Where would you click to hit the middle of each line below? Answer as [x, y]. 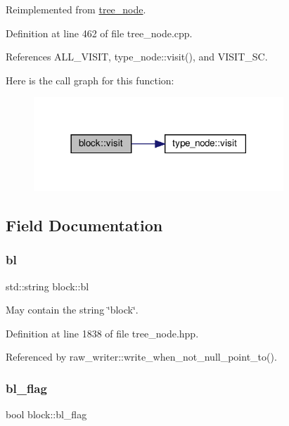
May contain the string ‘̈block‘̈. [72, 310]
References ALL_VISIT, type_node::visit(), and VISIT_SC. [137, 57]
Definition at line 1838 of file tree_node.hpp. [102, 333]
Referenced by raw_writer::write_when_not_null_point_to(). [141, 357]
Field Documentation [84, 225]
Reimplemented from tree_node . [76, 9]
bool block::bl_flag [46, 414]
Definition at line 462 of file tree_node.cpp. [99, 33]
